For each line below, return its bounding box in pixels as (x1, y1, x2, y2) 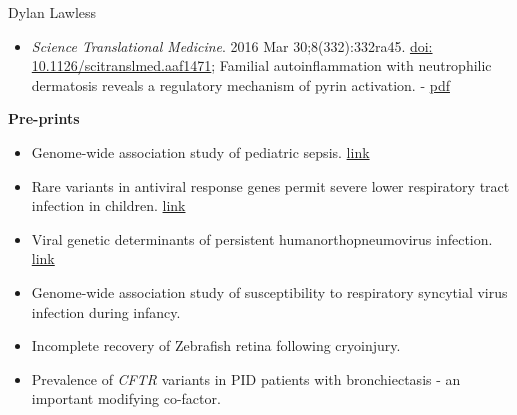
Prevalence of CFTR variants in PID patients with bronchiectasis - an (31, 368, 461, 389)
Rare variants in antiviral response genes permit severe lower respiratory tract (31, 175, 510, 196)
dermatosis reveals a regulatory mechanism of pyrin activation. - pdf (31, 74, 450, 95)
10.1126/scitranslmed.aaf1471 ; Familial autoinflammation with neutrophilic (31, 55, 492, 76)
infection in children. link (31, 195, 186, 216)
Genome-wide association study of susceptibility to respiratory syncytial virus (31, 281, 508, 302)
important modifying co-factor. (31, 388, 221, 409)
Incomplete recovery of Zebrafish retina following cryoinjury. (31, 335, 401, 356)
